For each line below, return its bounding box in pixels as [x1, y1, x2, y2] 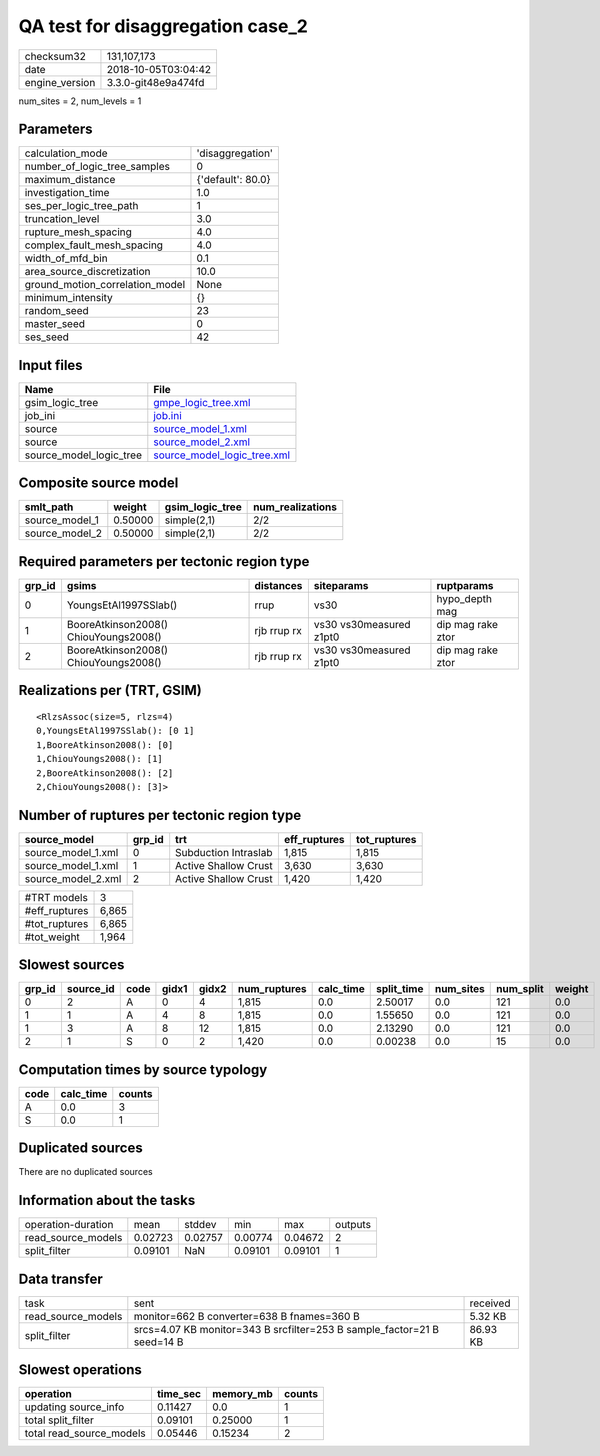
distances [254, 579, 303, 592]
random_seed [24, 304, 89, 318]
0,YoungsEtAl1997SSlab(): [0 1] [36, 725, 195, 737]
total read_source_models [24, 1426, 147, 1440]
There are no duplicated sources [18, 1166, 154, 1178]
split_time [375, 982, 424, 996]
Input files [18, 356, 84, 374]
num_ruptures [237, 982, 307, 996]
